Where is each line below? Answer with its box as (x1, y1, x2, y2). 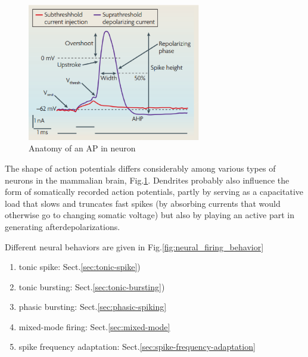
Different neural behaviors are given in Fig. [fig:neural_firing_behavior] (5, 240, 264, 253)
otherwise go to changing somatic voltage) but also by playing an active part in (5, 209, 295, 221)
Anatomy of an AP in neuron (29, 142, 136, 154)
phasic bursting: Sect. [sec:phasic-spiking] (18, 300, 167, 313)
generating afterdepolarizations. (5, 220, 120, 232)
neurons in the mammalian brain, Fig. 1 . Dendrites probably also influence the (5, 173, 290, 186)
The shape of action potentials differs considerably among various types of (5, 162, 276, 174)
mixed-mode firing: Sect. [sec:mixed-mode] (18, 320, 170, 333)
